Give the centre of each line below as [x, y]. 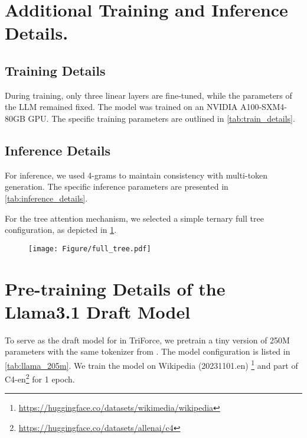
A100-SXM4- [263, 107]
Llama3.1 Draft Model [98, 311]
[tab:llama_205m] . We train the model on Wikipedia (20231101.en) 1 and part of [151, 364]
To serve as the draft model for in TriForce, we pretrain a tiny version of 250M [147, 340]
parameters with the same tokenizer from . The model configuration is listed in [148, 351]
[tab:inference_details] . [46, 198]
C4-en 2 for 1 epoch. [40, 378]
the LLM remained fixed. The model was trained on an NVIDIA [121, 107]
